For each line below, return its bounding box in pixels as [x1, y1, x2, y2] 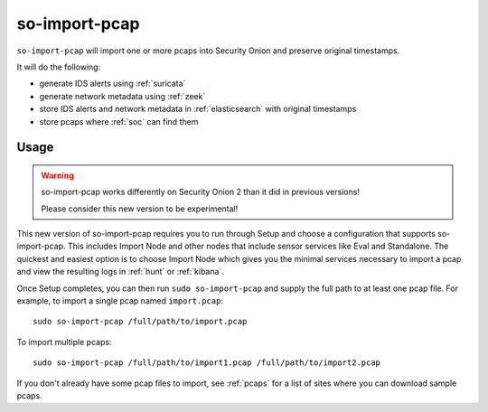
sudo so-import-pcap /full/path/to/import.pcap [33, 316, 248, 327]
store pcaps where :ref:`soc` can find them [39, 116, 199, 126]
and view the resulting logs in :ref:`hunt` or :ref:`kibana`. [16, 267, 225, 277]
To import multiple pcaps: [16, 336, 112, 347]
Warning [41, 170, 74, 181]
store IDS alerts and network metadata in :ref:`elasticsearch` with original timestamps [39, 104, 357, 115]
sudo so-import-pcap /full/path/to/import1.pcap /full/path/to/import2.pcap [33, 358, 381, 368]
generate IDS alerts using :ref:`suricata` [39, 78, 186, 89]
